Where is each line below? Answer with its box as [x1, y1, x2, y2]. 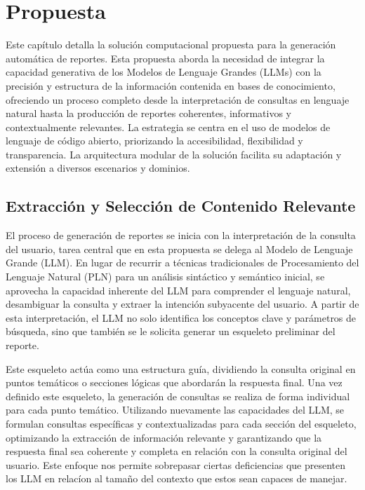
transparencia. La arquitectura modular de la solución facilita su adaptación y [6, 147, 342, 161]
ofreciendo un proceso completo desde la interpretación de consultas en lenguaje [6, 92, 350, 107]
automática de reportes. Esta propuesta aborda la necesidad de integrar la [6, 50, 325, 65]
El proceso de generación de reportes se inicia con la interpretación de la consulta [6, 228, 356, 243]
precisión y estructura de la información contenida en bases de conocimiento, [6, 78, 336, 93]
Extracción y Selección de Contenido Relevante [6, 195, 356, 217]
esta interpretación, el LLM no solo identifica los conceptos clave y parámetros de [6, 310, 357, 325]
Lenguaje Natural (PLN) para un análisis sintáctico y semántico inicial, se [6, 269, 325, 284]
